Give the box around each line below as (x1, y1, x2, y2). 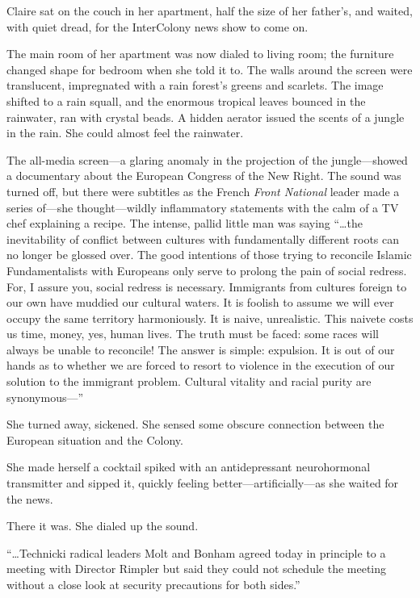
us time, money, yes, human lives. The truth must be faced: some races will (6, 325, 379, 342)
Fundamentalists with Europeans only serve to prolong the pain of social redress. (6, 261, 407, 278)
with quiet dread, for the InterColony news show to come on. (6, 18, 309, 35)
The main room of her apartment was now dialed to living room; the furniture (6, 45, 394, 62)
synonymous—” (6, 388, 84, 405)
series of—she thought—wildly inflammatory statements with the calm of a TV (6, 199, 399, 215)
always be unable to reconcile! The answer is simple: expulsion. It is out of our (6, 341, 395, 358)
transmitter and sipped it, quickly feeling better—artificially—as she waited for (6, 475, 399, 491)
